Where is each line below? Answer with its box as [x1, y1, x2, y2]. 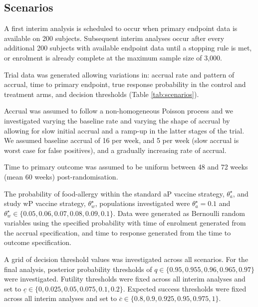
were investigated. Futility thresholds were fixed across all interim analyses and [4, 273, 246, 284]
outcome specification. [4, 237, 72, 247]
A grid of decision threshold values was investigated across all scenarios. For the [4, 254, 249, 264]
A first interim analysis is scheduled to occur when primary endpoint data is [4, 23, 238, 33]
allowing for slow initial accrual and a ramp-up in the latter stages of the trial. [4, 125, 245, 135]
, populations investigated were [95, 198, 190, 208]
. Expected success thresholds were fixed [123, 283, 247, 293]
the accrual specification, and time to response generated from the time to [4, 227, 231, 237]
